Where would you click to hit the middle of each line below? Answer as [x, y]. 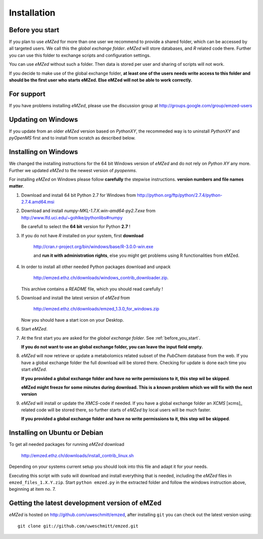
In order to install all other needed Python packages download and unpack [96, 267]
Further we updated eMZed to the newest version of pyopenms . [73, 170]
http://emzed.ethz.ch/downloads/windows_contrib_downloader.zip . [101, 278]
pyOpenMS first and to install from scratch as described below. [72, 138]
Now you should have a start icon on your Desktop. [73, 320]
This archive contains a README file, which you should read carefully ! [92, 289]
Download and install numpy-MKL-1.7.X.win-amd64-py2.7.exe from [88, 211]
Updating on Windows [43, 119]
